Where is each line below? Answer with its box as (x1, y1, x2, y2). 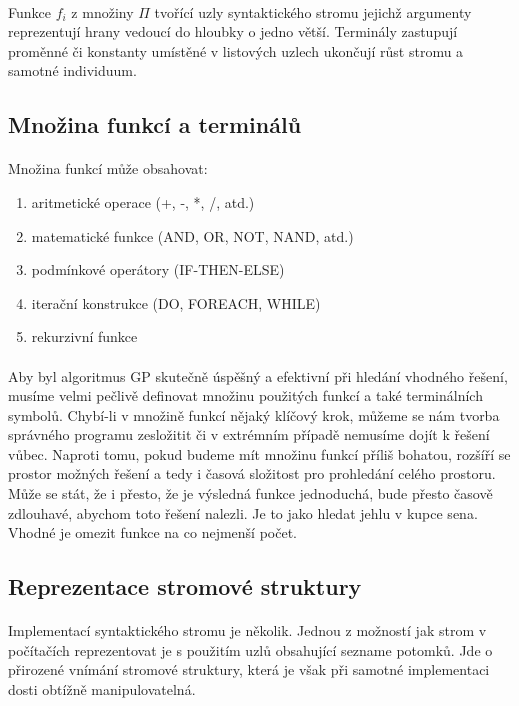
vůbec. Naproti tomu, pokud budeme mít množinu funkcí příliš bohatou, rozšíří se (8, 443, 511, 464)
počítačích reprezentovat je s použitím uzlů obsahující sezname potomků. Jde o (8, 639, 493, 660)
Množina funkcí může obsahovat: (8, 158, 208, 179)
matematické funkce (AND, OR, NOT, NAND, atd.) (31, 225, 354, 246)
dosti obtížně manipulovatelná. (8, 679, 196, 699)
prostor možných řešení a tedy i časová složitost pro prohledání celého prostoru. (8, 463, 496, 484)
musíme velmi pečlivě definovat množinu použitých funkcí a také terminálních (8, 385, 483, 406)
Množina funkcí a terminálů (8, 109, 302, 140)
